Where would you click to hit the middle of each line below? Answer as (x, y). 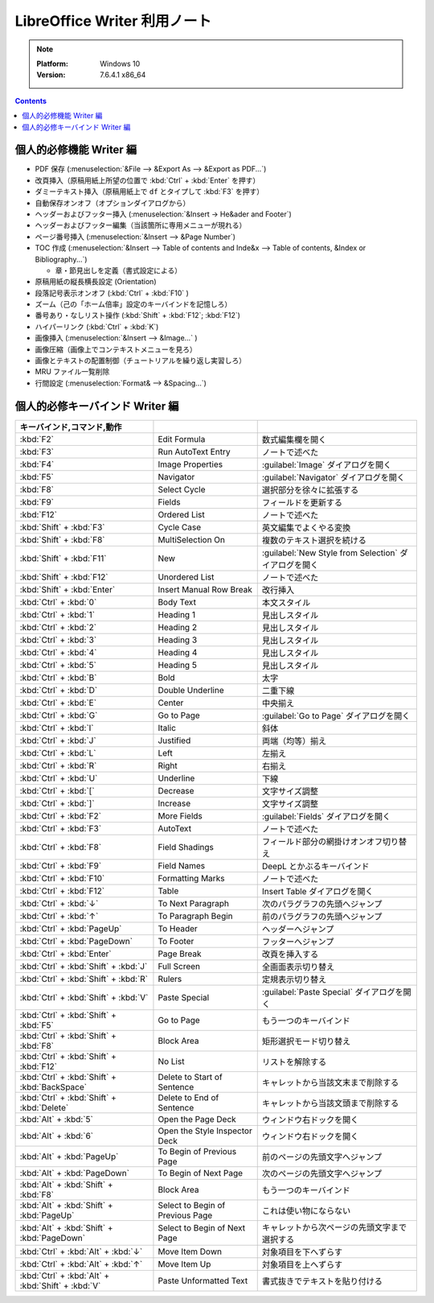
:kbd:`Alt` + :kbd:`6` (57, 1136)
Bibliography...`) (61, 259)
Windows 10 (120, 64)
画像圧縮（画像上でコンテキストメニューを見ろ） (116, 349)
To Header (178, 928)
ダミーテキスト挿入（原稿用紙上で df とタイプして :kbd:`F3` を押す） (149, 192)
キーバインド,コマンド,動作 (71, 427)
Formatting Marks (191, 878)
